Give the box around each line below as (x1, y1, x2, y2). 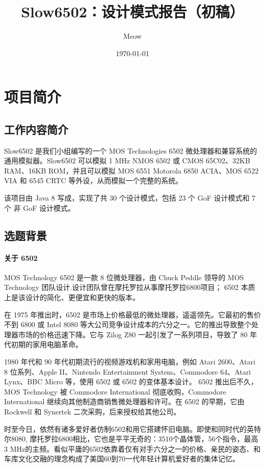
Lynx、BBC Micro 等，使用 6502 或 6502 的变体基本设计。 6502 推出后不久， (4, 376, 258, 387)
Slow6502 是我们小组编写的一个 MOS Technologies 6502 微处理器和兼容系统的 (4, 145, 257, 156)
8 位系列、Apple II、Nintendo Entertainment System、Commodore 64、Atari (4, 366, 251, 377)
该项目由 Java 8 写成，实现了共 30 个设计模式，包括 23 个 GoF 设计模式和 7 (4, 192, 256, 203)
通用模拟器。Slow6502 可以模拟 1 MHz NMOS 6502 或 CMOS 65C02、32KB (4, 155, 250, 166)
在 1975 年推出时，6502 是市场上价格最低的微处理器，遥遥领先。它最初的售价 (4, 309, 261, 319)
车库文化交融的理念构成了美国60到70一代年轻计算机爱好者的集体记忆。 (4, 453, 240, 464)
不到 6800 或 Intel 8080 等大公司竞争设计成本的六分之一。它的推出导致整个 (4, 319, 252, 330)
